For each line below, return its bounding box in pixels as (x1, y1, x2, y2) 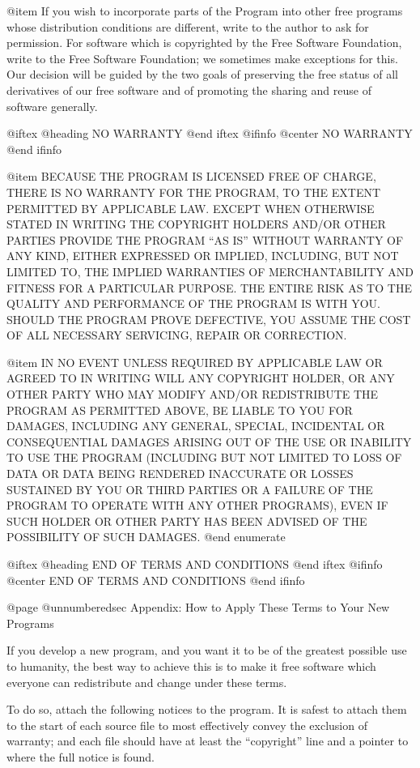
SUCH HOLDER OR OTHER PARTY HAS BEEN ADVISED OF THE (6, 512, 367, 529)
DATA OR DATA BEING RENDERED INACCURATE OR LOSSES (6, 465, 354, 482)
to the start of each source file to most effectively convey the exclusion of (6, 716, 367, 733)
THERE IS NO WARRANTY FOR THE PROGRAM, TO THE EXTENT (6, 183, 381, 200)
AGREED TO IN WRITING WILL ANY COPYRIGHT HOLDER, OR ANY (6, 369, 395, 386)
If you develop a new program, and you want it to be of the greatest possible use (6, 642, 407, 659)
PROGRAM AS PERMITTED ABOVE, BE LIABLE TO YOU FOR (6, 401, 353, 418)
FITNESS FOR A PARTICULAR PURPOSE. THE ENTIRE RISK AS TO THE (6, 279, 412, 296)
